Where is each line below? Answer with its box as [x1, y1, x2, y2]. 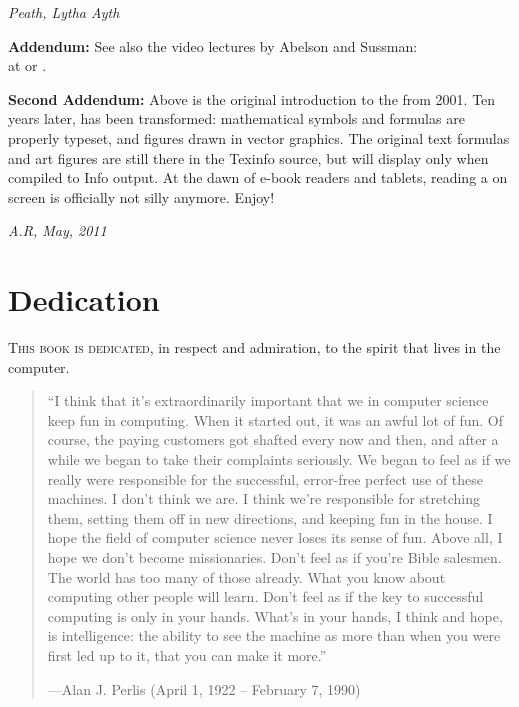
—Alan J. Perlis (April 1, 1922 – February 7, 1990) [47, 678, 361, 699]
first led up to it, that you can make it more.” [47, 644, 327, 665]
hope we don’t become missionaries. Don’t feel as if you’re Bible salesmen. [47, 547, 502, 567]
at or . [8, 55, 47, 76]
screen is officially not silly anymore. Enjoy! [8, 186, 275, 207]
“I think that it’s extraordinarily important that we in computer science [47, 390, 489, 411]
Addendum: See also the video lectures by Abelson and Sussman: [8, 35, 418, 56]
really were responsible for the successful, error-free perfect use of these [47, 468, 484, 489]
